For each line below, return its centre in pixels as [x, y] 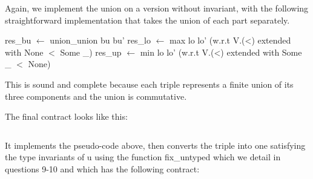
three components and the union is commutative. [96, 96]
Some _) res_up [91, 52]
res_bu [18, 40]
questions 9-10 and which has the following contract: [102, 168]
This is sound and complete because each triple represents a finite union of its [149, 84]
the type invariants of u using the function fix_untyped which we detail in [143, 157]
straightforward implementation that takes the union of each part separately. [147, 20]
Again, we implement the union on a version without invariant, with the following [157, 8]
